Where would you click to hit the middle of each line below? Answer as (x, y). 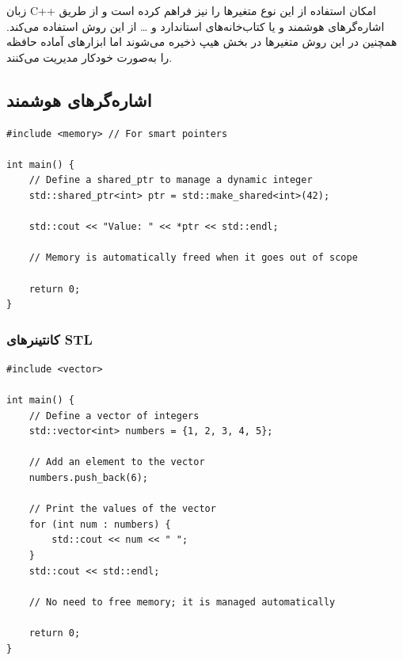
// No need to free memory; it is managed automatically (182, 602)
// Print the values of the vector (122, 509)
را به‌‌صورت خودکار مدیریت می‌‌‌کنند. (89, 57)
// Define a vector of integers (114, 416)
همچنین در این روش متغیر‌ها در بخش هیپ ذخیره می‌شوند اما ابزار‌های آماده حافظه (202, 42)
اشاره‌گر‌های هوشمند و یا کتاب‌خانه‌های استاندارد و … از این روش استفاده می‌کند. (196, 26)
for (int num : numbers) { (100, 524)
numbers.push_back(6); (88, 478)
